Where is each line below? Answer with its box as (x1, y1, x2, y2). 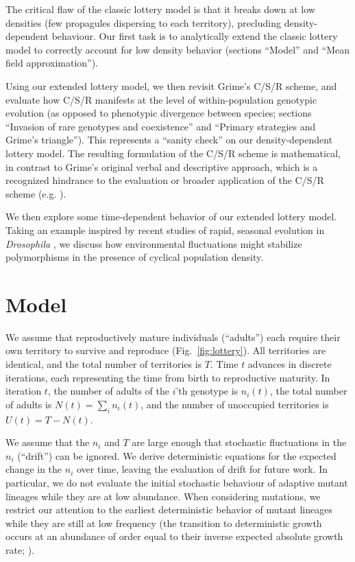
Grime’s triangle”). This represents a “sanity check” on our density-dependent (5, 132, 333, 147)
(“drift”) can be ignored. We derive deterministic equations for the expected (17, 448, 336, 463)
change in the (5, 462, 62, 476)
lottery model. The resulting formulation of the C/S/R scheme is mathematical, (5, 145, 341, 160)
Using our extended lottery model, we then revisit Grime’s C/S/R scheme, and (5, 78, 337, 93)
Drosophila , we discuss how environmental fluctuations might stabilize (5, 236, 302, 250)
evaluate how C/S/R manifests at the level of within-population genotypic (5, 92, 317, 106)
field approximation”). (5, 56, 99, 70)
